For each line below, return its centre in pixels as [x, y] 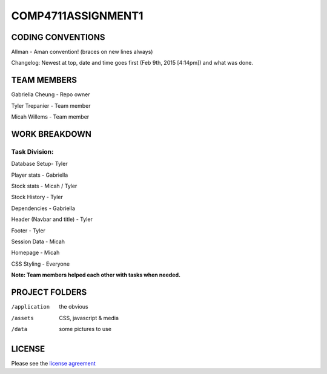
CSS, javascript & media [89, 318]
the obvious [74, 307]
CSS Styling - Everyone [40, 264]
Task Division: [32, 151]
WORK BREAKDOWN [51, 134]
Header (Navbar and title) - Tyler [52, 219]
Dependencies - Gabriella [43, 208]
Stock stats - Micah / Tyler [44, 186]
